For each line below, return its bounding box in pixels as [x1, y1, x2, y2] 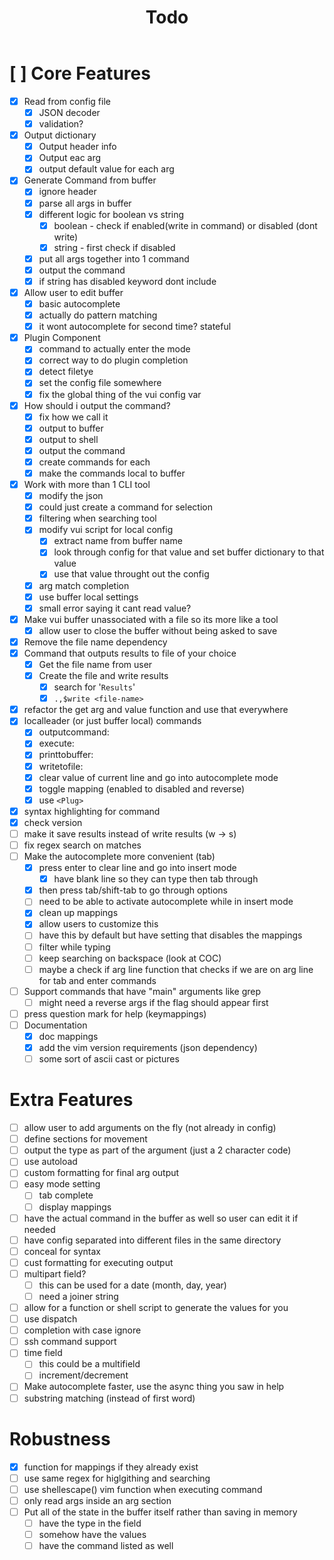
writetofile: [38, 760, 84, 772]
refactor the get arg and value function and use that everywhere [23, 704, 289, 716]
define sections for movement [23, 1133, 148, 1145]
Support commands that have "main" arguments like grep [23, 985, 262, 997]
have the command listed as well [38, 1539, 174, 1551]
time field [23, 1347, 63, 1359]
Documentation [23, 1019, 88, 1031]
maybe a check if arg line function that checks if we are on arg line [38, 963, 314, 975]
